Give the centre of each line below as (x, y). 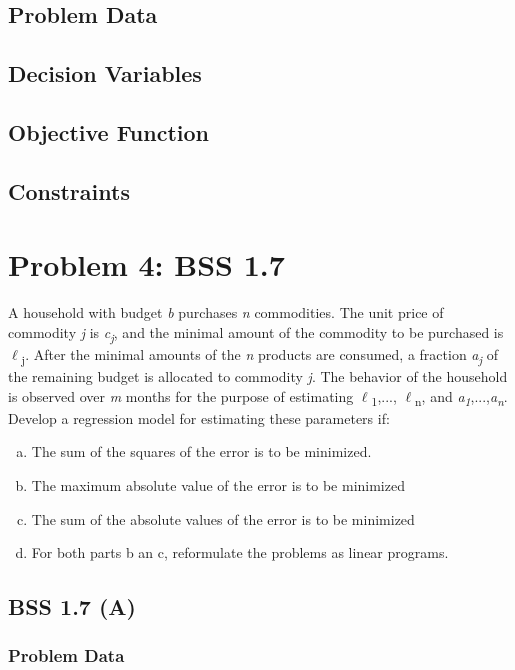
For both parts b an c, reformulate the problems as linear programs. (240, 552)
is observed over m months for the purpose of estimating (181, 395)
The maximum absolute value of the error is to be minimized (218, 485)
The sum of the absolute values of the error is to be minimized (223, 518)
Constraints (69, 190)
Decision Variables (105, 73)
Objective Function (109, 131)
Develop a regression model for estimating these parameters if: (199, 417)
